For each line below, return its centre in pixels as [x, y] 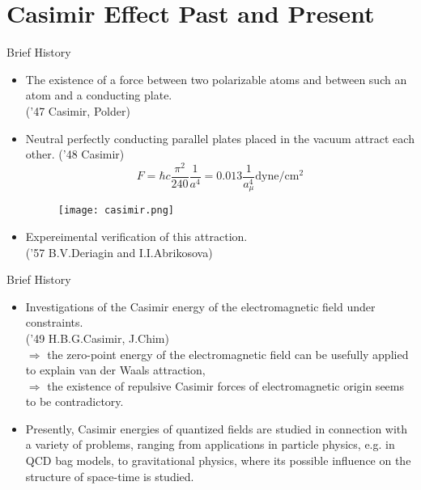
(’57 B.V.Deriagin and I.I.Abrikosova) [119, 252]
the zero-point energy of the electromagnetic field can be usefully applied [228, 354]
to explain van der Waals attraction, [115, 370]
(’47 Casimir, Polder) [78, 110]
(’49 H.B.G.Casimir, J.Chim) [97, 338]
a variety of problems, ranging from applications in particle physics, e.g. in [210, 444]
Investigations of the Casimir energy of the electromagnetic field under [200, 306]
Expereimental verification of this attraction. [136, 236]
